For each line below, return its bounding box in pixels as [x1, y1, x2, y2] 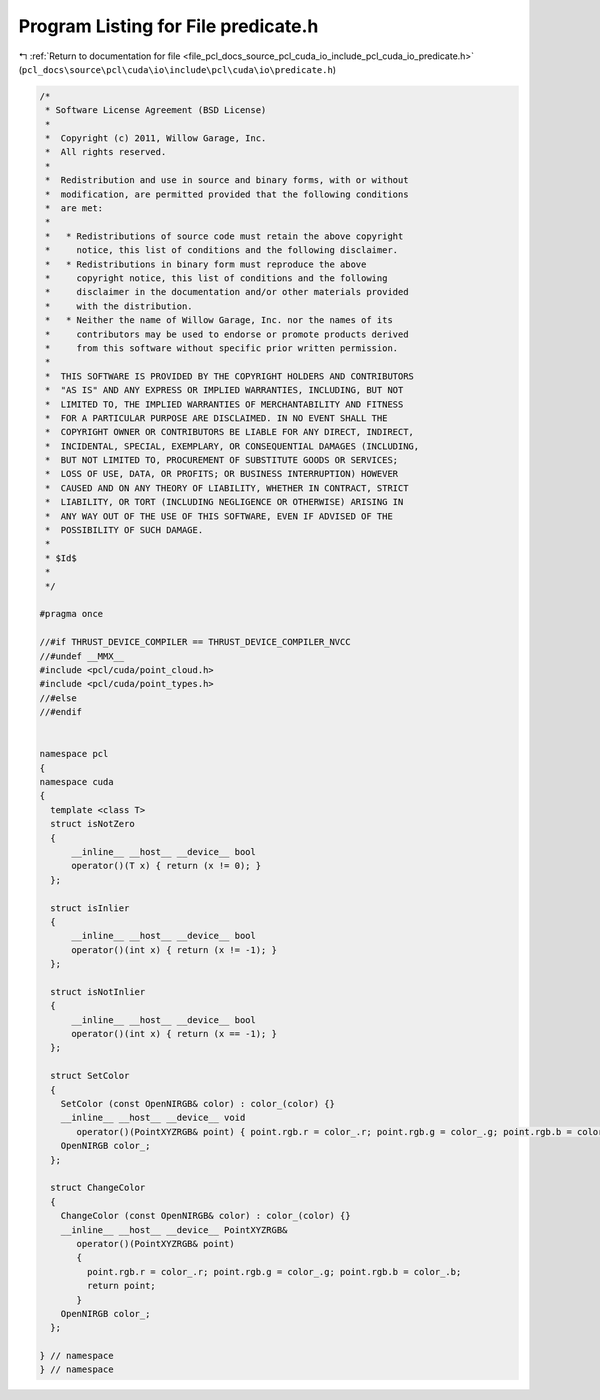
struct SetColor [50, 1070, 130, 1082]
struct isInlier [50, 902, 130, 914]
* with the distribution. [45, 300, 194, 312]
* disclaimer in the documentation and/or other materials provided [45, 286, 409, 298]
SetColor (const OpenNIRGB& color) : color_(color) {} [60, 1098, 335, 1110]
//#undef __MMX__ [39, 650, 125, 662]
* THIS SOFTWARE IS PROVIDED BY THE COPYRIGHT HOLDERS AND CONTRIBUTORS [45, 370, 415, 382]
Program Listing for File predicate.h [18, 15, 319, 37]
